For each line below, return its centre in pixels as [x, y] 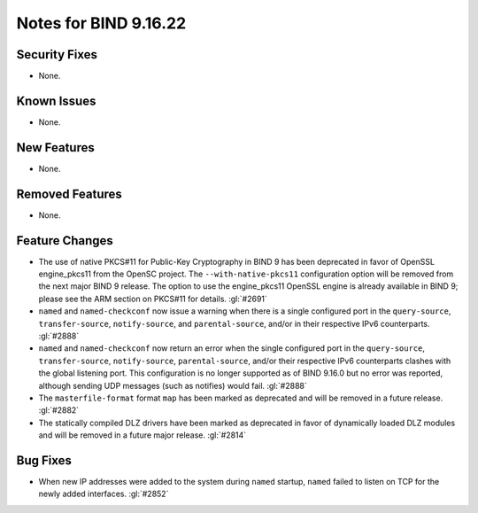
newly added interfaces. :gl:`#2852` [104, 494]
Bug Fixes [44, 460]
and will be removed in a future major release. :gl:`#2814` [143, 435]
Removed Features [69, 194]
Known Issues [56, 101]
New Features [55, 148]
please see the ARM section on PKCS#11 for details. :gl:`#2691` [153, 299]
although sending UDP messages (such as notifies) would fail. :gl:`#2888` [173, 385]
